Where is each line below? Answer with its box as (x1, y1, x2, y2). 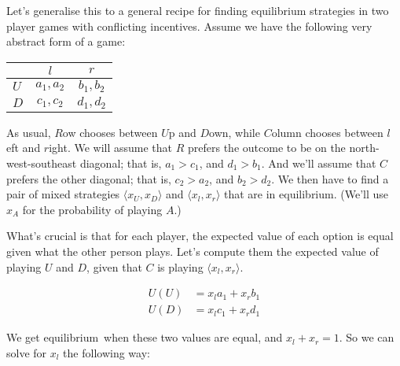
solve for (6, 344, 47, 360)
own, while (209, 124, 260, 140)
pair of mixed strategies (6, 186, 120, 202)
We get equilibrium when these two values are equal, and (6, 329, 283, 346)
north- (349, 139, 380, 156)
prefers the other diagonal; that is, (6, 170, 171, 187)
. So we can (339, 329, 394, 346)
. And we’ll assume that (261, 154, 376, 171)
